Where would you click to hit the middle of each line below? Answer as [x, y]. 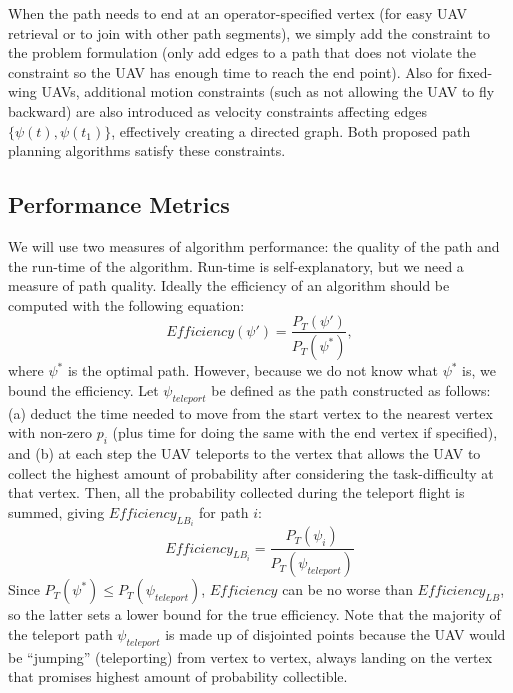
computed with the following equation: [126, 304]
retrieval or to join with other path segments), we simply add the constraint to [249, 32]
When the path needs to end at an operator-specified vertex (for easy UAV [237, 13]
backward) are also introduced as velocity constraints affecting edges [217, 110]
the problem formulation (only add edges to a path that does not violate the [242, 52]
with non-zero [50, 432]
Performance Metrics [119, 204]
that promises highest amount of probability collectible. [178, 676]
